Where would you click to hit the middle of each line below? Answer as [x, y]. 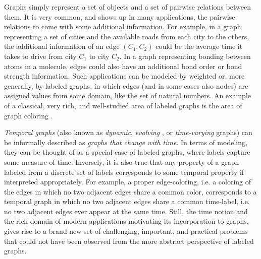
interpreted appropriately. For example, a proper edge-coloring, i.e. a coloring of [128, 182]
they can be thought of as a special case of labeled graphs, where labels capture [127, 152]
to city [99, 56]
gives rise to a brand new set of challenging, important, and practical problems [126, 231]
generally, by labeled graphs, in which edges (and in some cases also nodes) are [126, 85]
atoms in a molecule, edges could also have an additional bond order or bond [123, 66]
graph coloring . [29, 115]
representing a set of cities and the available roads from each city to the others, [127, 36]
